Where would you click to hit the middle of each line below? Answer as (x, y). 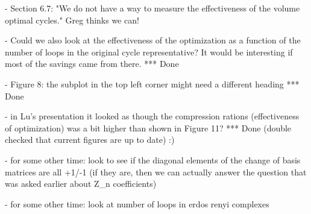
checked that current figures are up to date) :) (90, 140)
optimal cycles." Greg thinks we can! (72, 20)
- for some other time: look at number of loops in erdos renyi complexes (137, 203)
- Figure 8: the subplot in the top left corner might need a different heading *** (152, 83)
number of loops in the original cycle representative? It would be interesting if (149, 52)
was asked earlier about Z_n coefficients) (81, 184)
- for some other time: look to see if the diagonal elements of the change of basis (153, 159)
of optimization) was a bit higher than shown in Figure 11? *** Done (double (148, 127)
